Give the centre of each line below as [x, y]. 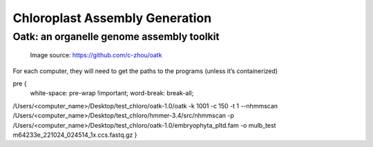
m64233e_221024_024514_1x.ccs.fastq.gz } [75, 135]
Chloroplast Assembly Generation [112, 18]
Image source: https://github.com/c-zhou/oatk [96, 55]
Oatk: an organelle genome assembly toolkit [116, 37]
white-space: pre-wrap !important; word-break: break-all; [112, 93]
